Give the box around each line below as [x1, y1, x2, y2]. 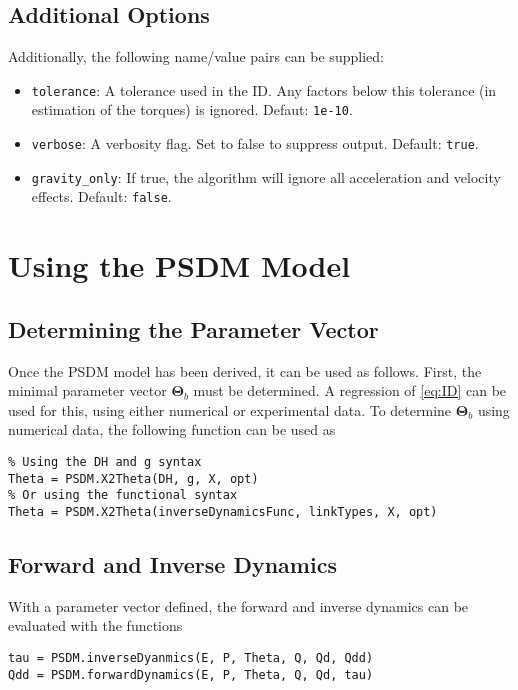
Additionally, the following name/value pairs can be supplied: [8, 46, 384, 67]
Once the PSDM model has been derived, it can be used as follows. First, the [8, 360, 482, 381]
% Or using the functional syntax [8, 488, 238, 503]
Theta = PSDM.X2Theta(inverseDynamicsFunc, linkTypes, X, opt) [8, 505, 438, 519]
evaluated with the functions [8, 615, 183, 636]
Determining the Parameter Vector [8, 313, 379, 344]
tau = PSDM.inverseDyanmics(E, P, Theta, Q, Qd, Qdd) [8, 651, 374, 666]
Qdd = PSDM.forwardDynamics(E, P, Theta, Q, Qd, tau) [8, 667, 374, 682]
